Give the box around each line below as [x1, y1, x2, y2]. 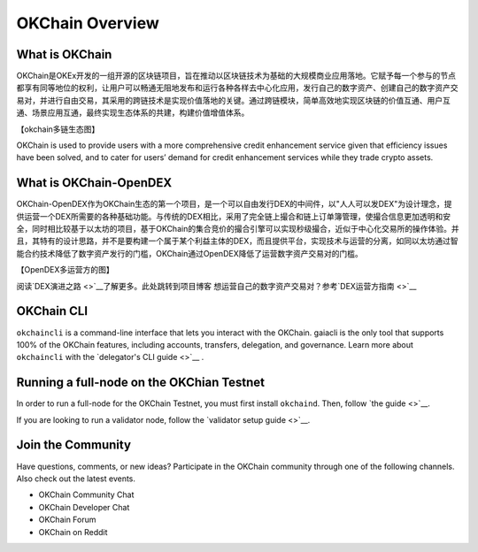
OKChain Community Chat [38, 489, 135, 500]
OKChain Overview [16, 13, 159, 33]
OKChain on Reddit [38, 526, 108, 537]
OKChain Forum [38, 514, 96, 525]
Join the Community [16, 438, 132, 453]
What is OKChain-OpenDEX [16, 175, 173, 190]
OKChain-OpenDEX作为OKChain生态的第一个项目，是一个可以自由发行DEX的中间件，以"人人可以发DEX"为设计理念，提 [16, 199, 452, 210]
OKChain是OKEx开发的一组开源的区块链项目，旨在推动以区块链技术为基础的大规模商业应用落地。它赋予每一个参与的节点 [16, 71, 456, 81]
